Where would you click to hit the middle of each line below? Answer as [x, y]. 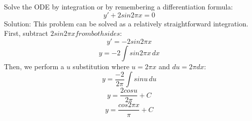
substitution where [101, 66]
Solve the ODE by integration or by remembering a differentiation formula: [119, 6]
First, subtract [26, 33]
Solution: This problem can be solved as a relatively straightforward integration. [126, 23]
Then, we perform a [34, 66]
